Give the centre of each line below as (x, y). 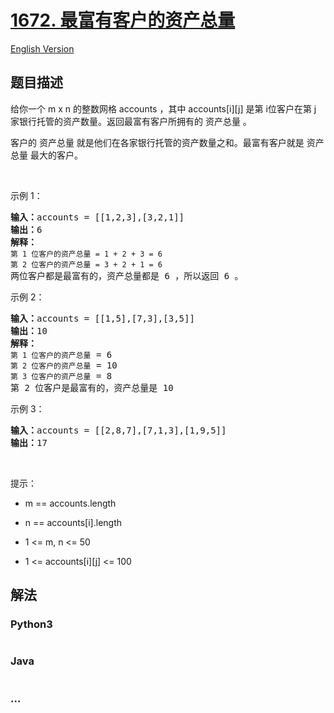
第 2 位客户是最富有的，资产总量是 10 (92, 387)
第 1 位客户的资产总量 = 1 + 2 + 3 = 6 (86, 254)
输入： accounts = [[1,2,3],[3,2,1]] (97, 217)
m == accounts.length (70, 503)
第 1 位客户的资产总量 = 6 (61, 354)
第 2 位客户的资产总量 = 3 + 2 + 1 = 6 (86, 264)
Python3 (31, 624)
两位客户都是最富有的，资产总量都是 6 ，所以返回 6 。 (127, 275)
